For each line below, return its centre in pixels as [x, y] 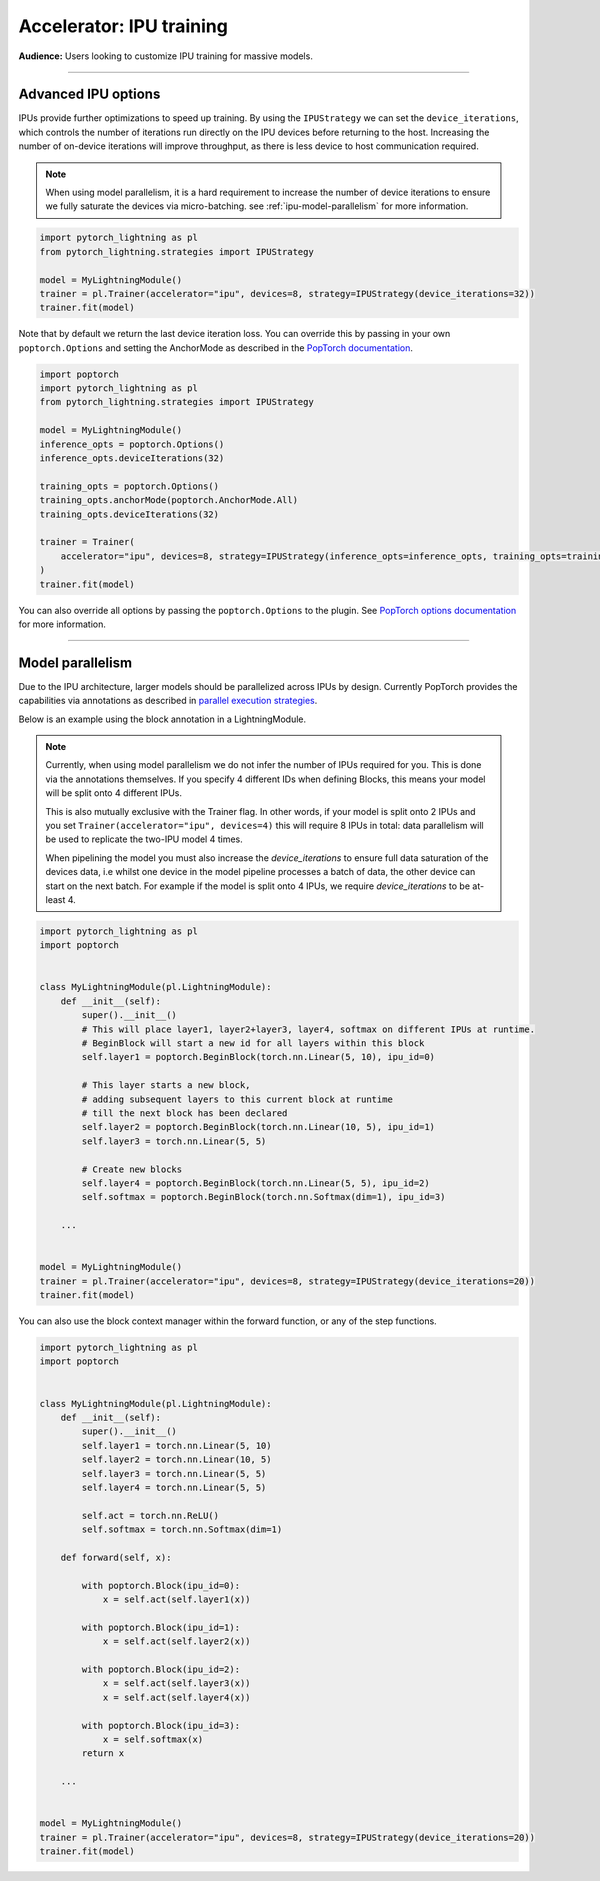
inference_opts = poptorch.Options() [132, 444]
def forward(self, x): [116, 1557]
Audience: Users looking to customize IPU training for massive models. [166, 56]
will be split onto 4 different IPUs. [113, 793]
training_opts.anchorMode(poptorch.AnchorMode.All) [169, 500]
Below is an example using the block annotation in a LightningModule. [162, 719]
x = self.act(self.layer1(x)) [176, 1599]
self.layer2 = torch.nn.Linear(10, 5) [176, 1459]
